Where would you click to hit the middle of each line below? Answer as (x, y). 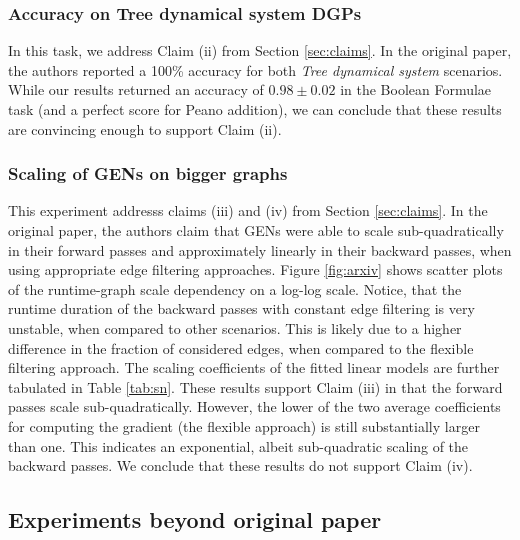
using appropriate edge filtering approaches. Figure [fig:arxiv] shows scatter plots (255, 269)
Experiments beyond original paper (195, 519)
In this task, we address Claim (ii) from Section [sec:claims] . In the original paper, (260, 50)
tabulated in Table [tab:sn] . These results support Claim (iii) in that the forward (255, 386)
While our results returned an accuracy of (136, 89)
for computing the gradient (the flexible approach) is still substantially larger (244, 425)
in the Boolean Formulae (416, 89)
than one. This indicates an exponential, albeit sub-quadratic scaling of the (238, 445)
